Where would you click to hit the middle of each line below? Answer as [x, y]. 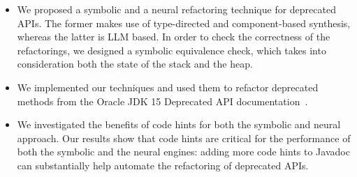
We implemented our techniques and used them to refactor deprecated [168, 87]
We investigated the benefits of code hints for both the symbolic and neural [179, 124]
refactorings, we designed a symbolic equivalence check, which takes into [172, 50]
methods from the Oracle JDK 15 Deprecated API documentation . [162, 101]
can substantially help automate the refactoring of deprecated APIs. [163, 165]
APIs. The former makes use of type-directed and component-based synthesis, [184, 23]
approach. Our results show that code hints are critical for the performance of [184, 138]
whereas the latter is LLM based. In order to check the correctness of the [174, 37]
